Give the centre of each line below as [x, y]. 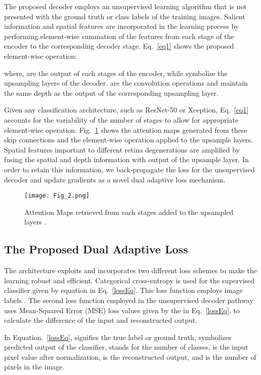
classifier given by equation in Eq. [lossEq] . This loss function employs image [123, 290]
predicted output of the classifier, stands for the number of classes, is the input [126, 347]
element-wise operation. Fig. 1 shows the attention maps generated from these [126, 129]
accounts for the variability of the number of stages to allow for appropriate [121, 119]
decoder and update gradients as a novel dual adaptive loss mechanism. [115, 179]
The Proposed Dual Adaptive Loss [96, 249]
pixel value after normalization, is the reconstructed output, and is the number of [130, 357]
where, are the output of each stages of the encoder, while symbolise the [116, 73]
